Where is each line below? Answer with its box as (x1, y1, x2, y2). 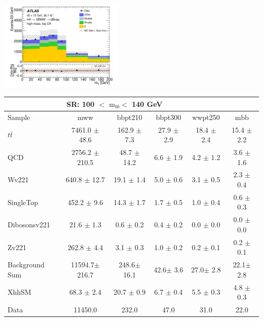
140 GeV (131, 98, 163, 109)
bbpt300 (156, 111, 181, 122)
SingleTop (8, 196, 38, 207)
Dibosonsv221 (8, 219, 50, 230)
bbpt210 (117, 111, 143, 122)
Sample (8, 111, 30, 122)
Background (8, 259, 45, 270)
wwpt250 (192, 111, 220, 122)
